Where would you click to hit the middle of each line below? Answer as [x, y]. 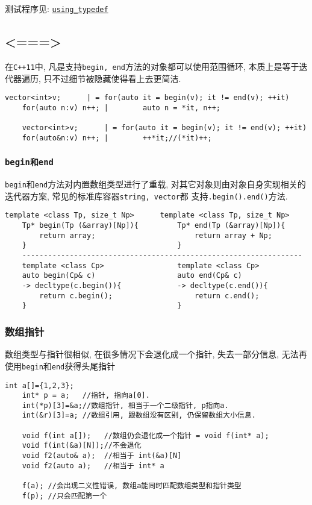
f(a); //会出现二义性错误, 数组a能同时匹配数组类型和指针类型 [132, 486]
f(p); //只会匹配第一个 [64, 496]
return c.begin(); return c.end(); [149, 296]
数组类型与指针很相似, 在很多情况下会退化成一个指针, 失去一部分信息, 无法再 [156, 354]
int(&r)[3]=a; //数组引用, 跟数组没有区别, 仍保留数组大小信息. [139, 416]
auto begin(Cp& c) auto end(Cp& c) [132, 276]
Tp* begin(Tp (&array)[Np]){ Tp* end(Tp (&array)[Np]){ [154, 226]
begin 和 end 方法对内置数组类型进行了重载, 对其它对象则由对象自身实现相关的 [155, 184]
